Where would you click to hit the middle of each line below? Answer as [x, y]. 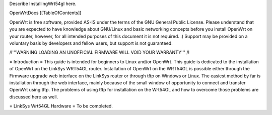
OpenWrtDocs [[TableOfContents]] [45, 13]
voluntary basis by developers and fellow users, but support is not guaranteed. [91, 43]
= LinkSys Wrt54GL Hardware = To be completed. [61, 106]
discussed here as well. [34, 97]
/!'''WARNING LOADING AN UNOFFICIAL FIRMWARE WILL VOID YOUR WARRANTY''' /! [99, 52]
